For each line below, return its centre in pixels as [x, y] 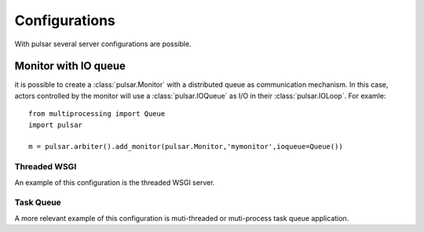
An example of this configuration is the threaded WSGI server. [115, 182]
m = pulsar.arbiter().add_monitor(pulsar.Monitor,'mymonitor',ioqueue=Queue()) [186, 147]
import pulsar [55, 125]
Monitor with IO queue [70, 66]
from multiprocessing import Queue [97, 114]
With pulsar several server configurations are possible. [103, 44]
